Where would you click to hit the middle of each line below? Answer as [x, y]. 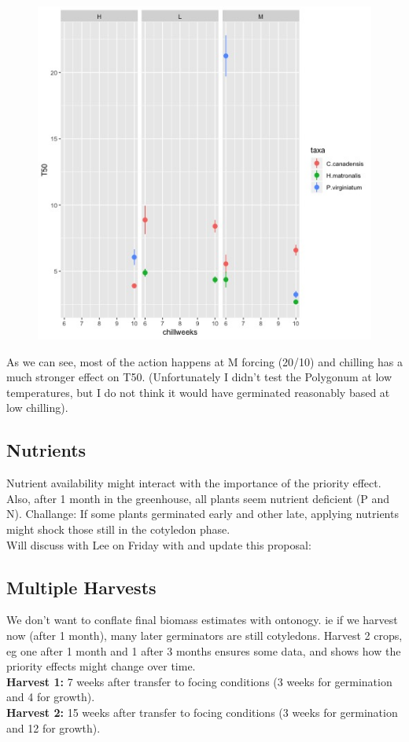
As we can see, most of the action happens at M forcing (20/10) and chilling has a [204, 361]
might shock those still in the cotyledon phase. [118, 529]
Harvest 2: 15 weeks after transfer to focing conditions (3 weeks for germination [202, 712]
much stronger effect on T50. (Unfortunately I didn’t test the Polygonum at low [199, 377]
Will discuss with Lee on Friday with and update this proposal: [159, 544]
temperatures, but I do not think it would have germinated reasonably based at [198, 392]
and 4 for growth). [51, 697]
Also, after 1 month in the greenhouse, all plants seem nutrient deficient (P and [198, 498]
